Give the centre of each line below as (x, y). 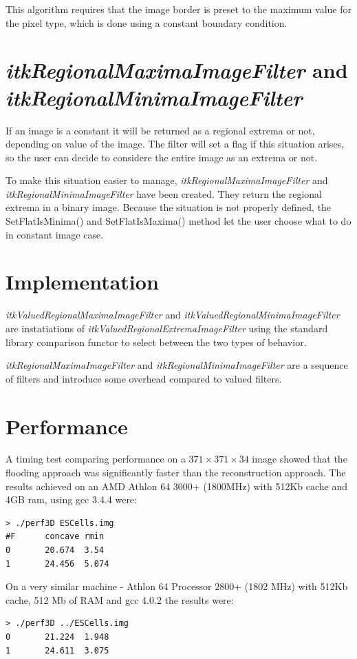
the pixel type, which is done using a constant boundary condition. (147, 22)
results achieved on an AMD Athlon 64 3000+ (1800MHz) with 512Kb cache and (176, 486)
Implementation (82, 282)
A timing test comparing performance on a (96, 459)
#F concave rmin (55, 537)
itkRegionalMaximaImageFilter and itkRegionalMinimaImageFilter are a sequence (177, 365)
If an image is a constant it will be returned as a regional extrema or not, (160, 130)
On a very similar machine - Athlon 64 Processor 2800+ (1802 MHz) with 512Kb (177, 586)
